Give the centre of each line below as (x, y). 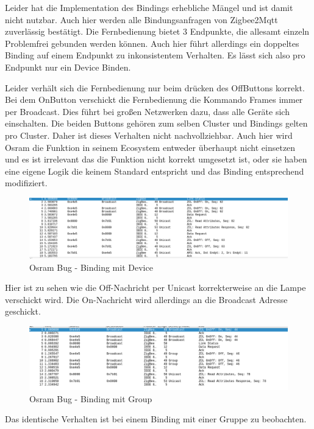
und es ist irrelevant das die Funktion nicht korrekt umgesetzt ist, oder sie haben (156, 159)
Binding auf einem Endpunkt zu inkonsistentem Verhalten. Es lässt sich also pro (155, 55)
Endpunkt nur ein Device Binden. (68, 67)
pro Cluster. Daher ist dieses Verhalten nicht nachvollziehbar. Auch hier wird (149, 135)
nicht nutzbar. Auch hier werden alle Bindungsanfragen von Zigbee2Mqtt (141, 19)
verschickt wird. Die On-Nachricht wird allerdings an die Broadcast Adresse (146, 299)
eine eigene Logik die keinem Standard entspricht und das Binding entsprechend (155, 171)
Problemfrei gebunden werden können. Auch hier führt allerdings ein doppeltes (152, 43)
